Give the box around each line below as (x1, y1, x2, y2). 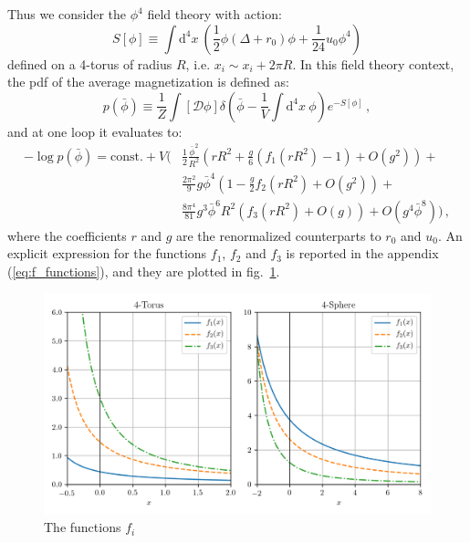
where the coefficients (7, 225, 127, 245)
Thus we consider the (7, 5, 127, 23)
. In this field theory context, (292, 54, 454, 73)
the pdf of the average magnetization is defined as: (7, 72, 289, 91)
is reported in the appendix (286, 244, 439, 263)
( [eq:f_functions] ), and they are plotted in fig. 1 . (7, 261, 280, 280)
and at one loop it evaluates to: (7, 121, 183, 141)
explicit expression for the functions (7, 244, 207, 263)
